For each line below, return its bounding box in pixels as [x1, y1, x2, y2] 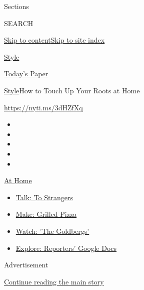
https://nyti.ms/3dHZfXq [4, 102, 83, 112]
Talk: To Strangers [15, 192, 73, 202]
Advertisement [4, 259, 48, 270]
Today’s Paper [4, 68, 48, 79]
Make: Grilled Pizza [15, 209, 77, 219]
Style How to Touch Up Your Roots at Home [4, 85, 140, 95]
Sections [4, 1, 29, 11]
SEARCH [4, 18, 33, 28]
